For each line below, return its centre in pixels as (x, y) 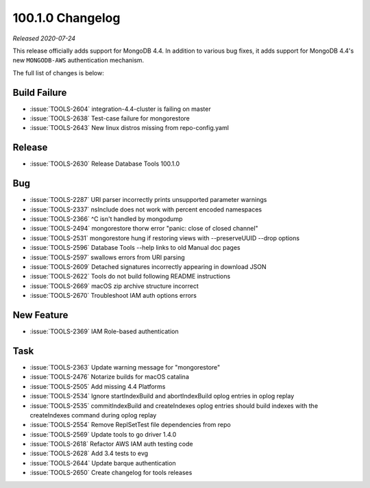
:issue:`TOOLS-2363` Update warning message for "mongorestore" (125, 367)
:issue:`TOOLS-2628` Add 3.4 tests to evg (89, 453)
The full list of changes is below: (58, 73)
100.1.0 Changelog (66, 18)
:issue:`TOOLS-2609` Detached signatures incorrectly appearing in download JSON (148, 266)
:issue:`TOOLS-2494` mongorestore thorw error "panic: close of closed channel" (144, 229)
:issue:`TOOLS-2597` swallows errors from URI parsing (107, 257)
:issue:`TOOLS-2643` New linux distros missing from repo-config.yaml (129, 128)
